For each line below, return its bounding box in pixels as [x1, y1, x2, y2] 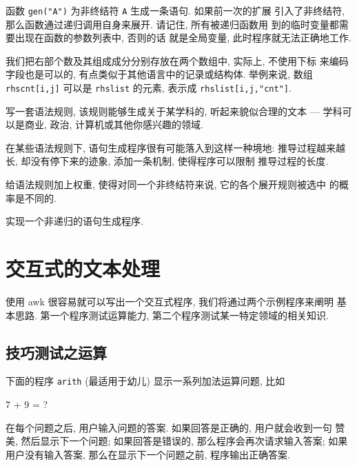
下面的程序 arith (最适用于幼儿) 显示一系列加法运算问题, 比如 [6, 374, 285, 388]
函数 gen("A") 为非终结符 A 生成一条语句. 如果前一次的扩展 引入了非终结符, [6, 3, 345, 17]
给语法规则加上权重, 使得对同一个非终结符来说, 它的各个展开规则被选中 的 [6, 177, 339, 192]
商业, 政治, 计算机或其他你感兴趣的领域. [24, 117, 203, 132]
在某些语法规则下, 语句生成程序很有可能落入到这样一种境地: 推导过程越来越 [6, 140, 346, 154]
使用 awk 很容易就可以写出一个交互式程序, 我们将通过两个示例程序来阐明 [6, 294, 334, 308]
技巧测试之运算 [6, 341, 107, 363]
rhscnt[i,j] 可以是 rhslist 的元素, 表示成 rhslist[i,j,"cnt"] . [6, 81, 292, 95]
